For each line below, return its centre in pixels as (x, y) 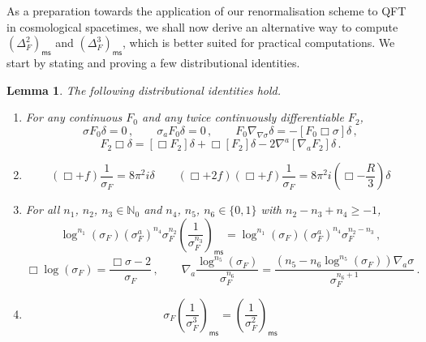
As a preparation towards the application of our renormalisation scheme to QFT (207, 11)
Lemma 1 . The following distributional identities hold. (144, 90)
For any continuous (74, 117)
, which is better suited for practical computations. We (259, 43)
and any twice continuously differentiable (243, 117)
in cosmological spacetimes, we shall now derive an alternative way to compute (202, 26)
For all (43, 209)
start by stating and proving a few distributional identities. (153, 62)
